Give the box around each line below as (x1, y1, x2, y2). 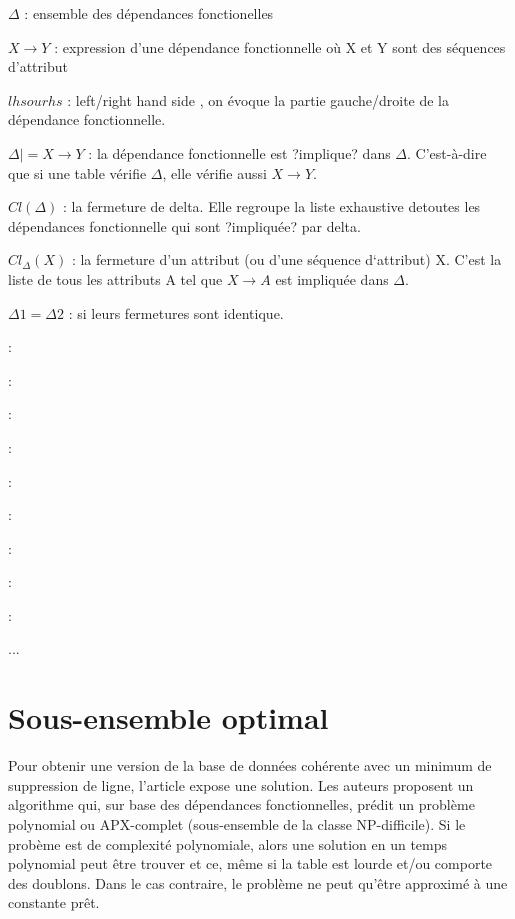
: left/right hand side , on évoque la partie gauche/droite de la (67, 89, 450, 110)
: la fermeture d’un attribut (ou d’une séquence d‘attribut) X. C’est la (71, 249, 502, 270)
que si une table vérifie (8, 162, 147, 183)
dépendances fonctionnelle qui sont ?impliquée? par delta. (8, 215, 361, 236)
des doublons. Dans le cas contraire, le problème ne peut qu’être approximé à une (8, 872, 508, 893)
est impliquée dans (275, 268, 389, 289)
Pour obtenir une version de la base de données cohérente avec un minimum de (8, 755, 492, 776)
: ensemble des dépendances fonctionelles (24, 3, 274, 23)
